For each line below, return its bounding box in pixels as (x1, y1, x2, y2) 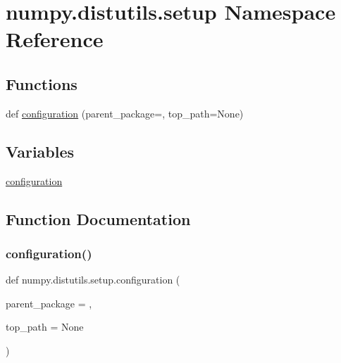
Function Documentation (6, 208, 191, 229)
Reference (6, 25, 104, 53)
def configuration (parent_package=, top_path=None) (6, 106, 244, 120)
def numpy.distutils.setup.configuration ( (6, 272, 180, 287)
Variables (6, 140, 75, 162)
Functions (6, 72, 77, 94)
